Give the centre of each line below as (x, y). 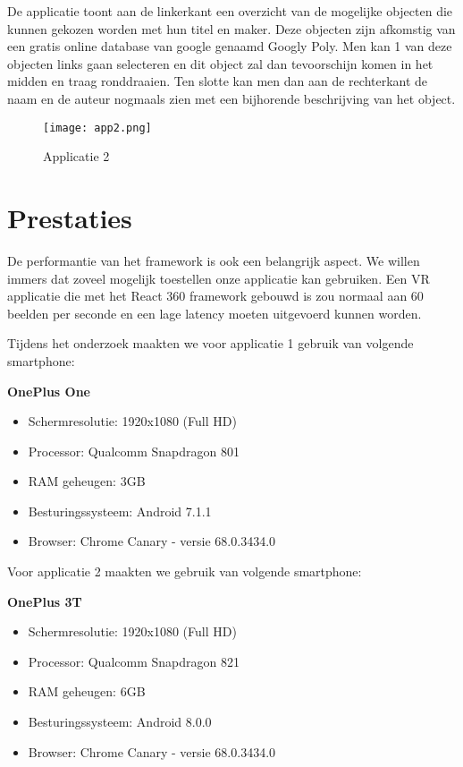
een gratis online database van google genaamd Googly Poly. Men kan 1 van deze (230, 46)
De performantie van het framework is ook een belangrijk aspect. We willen (214, 260)
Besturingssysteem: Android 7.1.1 (120, 511)
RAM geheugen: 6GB (87, 691)
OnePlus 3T (45, 601)
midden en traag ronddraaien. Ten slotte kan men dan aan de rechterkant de (218, 81)
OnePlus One (49, 391)
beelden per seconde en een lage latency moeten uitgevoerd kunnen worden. (215, 313)
